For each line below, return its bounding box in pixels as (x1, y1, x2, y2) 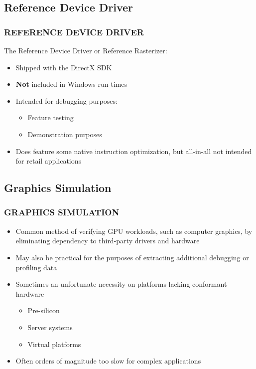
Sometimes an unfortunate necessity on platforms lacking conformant (15, 279, 227, 289)
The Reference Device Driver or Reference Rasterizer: (4, 45, 167, 55)
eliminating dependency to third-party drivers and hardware (15, 235, 200, 246)
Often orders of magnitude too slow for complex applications (15, 356, 201, 366)
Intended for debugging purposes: (15, 95, 118, 106)
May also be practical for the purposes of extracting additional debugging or (15, 252, 249, 262)
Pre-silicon (27, 305, 60, 316)
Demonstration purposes (27, 129, 102, 139)
